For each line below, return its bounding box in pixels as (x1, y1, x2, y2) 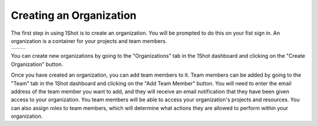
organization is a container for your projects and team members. (11, 37, 167, 44)
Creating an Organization (11, 9, 137, 22)
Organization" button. (11, 61, 64, 68)
